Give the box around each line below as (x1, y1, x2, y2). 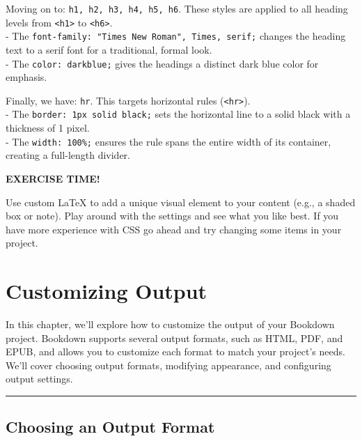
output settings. (6, 371, 73, 386)
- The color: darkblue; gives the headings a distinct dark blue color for (6, 56, 319, 70)
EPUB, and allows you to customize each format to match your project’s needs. (6, 344, 345, 359)
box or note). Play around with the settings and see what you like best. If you (6, 208, 339, 223)
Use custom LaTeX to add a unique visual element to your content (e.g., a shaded (6, 194, 356, 209)
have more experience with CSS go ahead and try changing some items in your (6, 222, 342, 236)
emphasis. (6, 70, 47, 84)
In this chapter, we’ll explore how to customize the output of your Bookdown (6, 317, 335, 332)
